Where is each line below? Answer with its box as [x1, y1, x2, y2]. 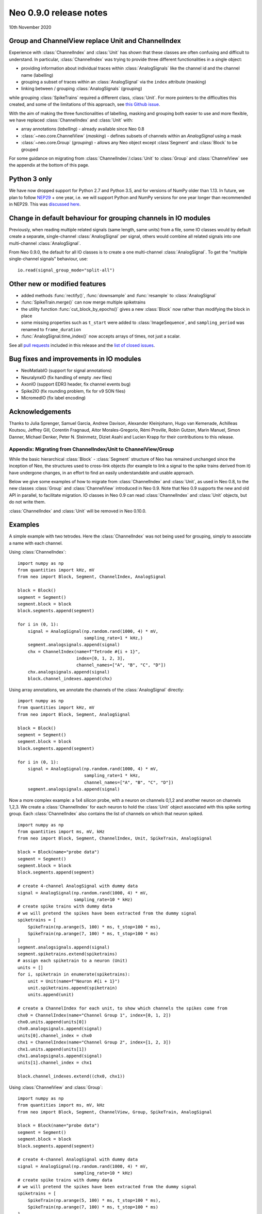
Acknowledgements [9, 407, 71, 416]
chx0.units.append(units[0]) [17, 1019, 87, 1025]
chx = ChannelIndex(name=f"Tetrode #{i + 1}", [27, 649, 141, 654]
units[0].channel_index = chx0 [17, 1032, 92, 1038]
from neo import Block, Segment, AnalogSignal [17, 711, 131, 717]
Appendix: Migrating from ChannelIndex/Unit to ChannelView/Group [9, 446, 174, 453]
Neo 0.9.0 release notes [9, 7, 108, 18]
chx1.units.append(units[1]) [17, 1046, 87, 1052]
